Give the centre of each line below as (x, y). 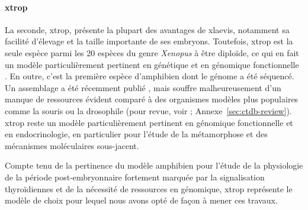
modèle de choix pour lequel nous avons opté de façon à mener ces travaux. (141, 200)
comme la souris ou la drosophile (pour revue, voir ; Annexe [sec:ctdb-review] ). (148, 110)
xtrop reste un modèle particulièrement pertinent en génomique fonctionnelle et (149, 122)
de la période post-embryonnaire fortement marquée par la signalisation (135, 177)
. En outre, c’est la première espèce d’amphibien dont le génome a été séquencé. (150, 76)
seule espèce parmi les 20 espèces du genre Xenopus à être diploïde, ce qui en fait (152, 52)
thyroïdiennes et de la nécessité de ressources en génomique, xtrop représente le (149, 188)
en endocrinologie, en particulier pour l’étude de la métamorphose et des (136, 134)
